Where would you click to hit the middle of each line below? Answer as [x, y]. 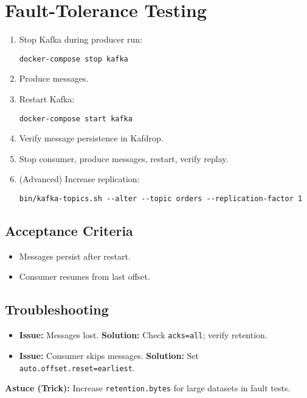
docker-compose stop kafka [74, 59]
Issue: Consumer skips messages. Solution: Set [109, 355]
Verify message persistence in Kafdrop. [91, 138]
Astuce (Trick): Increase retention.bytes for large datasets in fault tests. [148, 388]
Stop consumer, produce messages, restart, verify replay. [124, 158]
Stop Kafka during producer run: [81, 39]
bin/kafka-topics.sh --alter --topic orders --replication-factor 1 [161, 199]
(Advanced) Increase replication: [79, 179]
